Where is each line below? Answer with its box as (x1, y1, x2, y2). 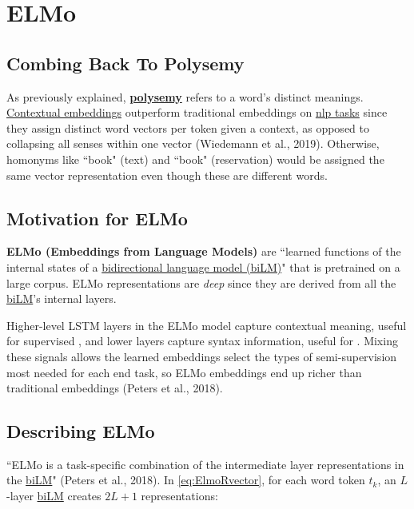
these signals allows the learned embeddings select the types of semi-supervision (6, 348, 397, 364)
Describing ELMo (6, 419, 155, 443)
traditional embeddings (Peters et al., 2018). (6, 380, 223, 396)
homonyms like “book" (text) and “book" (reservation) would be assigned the (6, 150, 384, 167)
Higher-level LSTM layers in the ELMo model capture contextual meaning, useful (6, 316, 407, 333)
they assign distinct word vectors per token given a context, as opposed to (6, 119, 369, 136)
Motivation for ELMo (6, 205, 188, 230)
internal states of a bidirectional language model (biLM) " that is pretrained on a (6, 258, 400, 275)
